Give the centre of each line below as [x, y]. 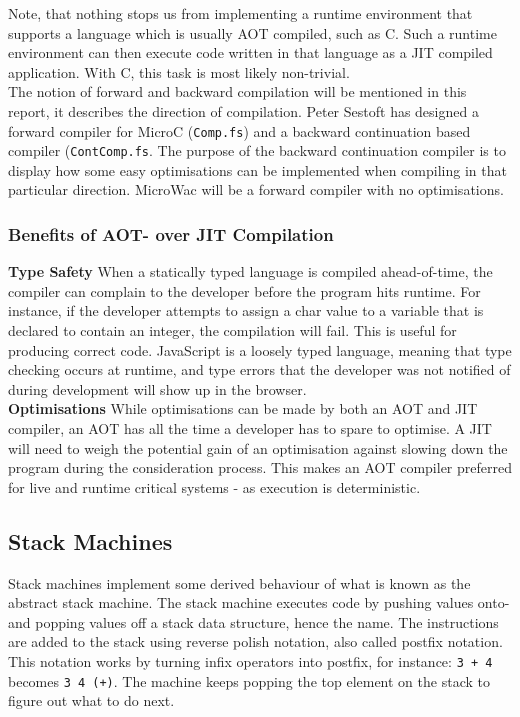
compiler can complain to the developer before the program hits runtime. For [244, 290]
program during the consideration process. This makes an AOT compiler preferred [260, 467]
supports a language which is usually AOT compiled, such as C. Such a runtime [252, 32]
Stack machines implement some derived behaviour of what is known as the [239, 582]
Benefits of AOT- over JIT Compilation [171, 233]
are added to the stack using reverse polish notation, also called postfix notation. [255, 641]
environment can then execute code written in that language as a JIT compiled [250, 52]
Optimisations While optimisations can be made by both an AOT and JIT [243, 408]
